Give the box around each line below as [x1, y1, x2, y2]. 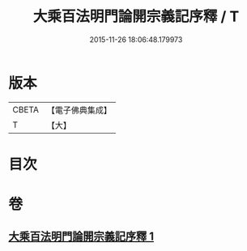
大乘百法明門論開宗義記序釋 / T [32, 7, 240, 26]
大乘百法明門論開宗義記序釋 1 [8, 230, 155, 244]
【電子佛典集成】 [46, 104, 112, 116]
